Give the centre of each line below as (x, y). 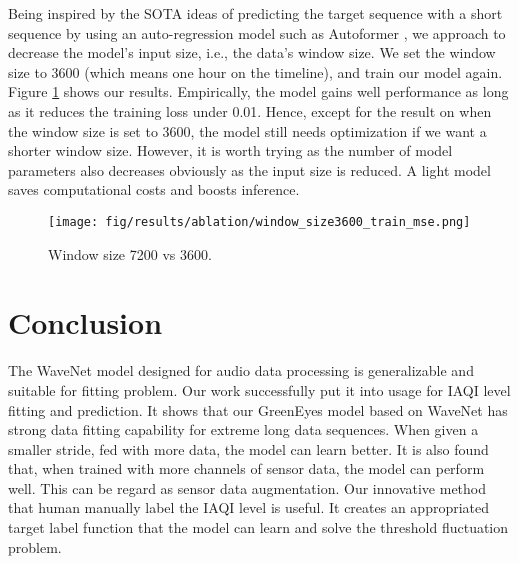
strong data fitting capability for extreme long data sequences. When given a (243, 429)
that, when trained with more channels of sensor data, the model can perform (246, 468)
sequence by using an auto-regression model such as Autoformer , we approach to (257, 32)
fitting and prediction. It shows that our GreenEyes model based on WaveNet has (258, 409)
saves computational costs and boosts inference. (154, 189)
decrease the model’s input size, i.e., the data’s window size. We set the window (252, 52)
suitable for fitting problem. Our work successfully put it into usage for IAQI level (259, 389)
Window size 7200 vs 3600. (130, 253)
